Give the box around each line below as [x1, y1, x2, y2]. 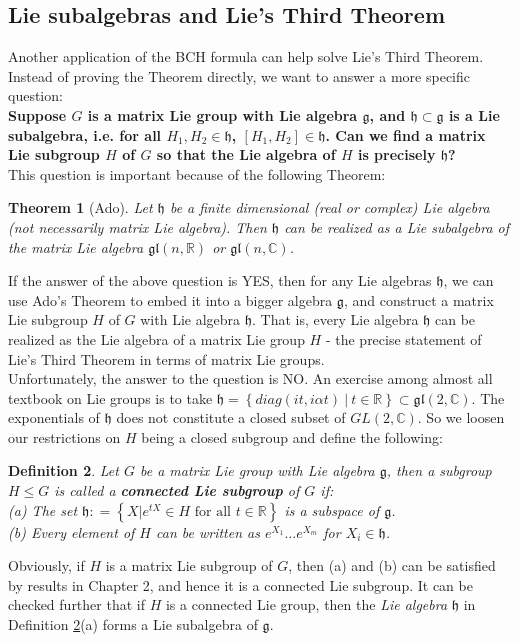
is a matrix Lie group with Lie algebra [87, 104, 358, 125]
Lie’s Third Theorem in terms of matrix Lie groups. [8, 348, 325, 369]
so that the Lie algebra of [156, 144, 336, 165]
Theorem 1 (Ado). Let [8, 197, 153, 218]
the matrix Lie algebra [8, 236, 144, 257]
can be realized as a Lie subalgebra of [284, 216, 510, 237]
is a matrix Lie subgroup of [105, 555, 273, 576]
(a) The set [8, 499, 78, 520]
